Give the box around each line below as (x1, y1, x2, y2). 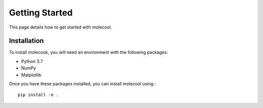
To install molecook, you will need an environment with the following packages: (9, 49, 168, 55)
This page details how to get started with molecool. (9, 24, 112, 30)
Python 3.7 (21, 58, 43, 64)
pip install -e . (18, 92, 59, 98)
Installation (9, 37, 44, 45)
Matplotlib (21, 72, 41, 77)
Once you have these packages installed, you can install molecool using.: (9, 81, 156, 87)
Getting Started (9, 7, 73, 18)
